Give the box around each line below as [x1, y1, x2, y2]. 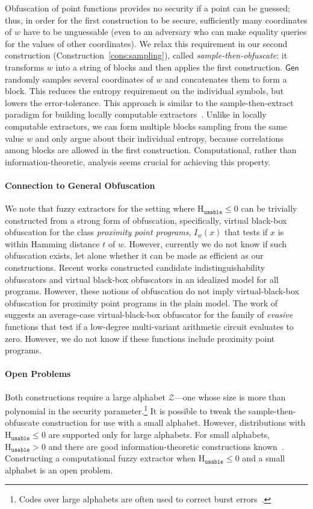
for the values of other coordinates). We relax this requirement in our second [5, 37, 288, 49]
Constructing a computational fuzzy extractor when [5, 452, 196, 464]
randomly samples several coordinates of [5, 72, 153, 85]
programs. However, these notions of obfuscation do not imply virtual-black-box [5, 285, 299, 297]
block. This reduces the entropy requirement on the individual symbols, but [5, 84, 284, 97]
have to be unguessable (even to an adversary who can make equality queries [23, 25, 307, 38]
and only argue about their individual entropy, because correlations [35, 131, 284, 144]
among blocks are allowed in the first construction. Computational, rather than [5, 144, 297, 156]
